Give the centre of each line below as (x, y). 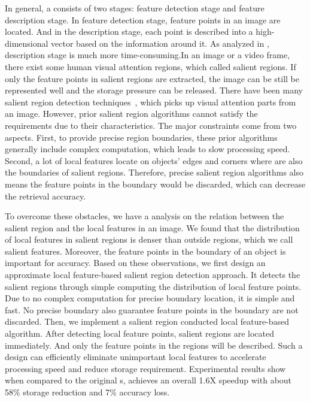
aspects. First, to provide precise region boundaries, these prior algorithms (141, 137)
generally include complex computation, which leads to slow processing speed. (148, 149)
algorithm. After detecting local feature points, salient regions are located (139, 333)
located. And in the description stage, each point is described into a (129, 31)
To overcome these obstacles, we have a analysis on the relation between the (145, 216)
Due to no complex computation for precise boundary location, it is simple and (150, 298)
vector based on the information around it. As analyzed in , (160, 43)
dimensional (27, 43)
